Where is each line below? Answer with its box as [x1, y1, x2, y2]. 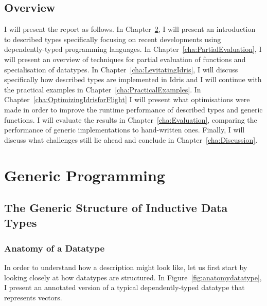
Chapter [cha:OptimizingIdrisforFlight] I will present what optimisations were [4, 94, 250, 105]
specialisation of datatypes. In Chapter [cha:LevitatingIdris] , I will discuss [4, 64, 238, 74]
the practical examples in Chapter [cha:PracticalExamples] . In [4, 84, 201, 94]
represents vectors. [4, 292, 62, 302]
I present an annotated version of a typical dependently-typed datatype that [4, 282, 245, 293]
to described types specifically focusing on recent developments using [4, 33, 221, 44]
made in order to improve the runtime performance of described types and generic [4, 104, 263, 114]
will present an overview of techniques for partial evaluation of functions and [4, 53, 246, 64]
